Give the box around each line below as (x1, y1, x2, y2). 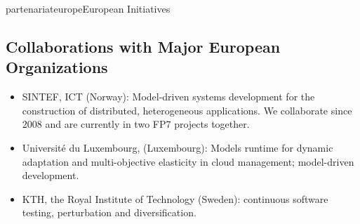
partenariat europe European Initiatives (6, 1, 171, 15)
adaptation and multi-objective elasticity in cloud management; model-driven (22, 154, 354, 169)
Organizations (6, 56, 108, 78)
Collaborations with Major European (6, 35, 281, 57)
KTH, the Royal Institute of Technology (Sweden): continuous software (22, 191, 328, 206)
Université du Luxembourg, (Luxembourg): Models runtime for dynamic (22, 140, 333, 154)
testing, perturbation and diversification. (22, 205, 196, 220)
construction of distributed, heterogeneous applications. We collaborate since (22, 103, 352, 117)
